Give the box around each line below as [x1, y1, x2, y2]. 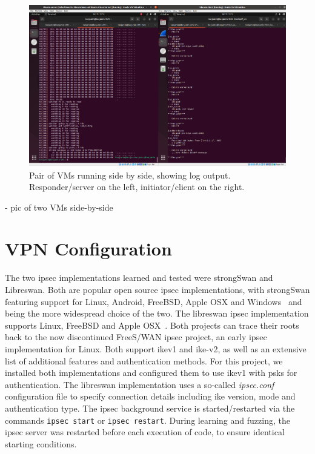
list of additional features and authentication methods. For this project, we [5, 354, 283, 367]
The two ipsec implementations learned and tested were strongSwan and [5, 271, 273, 284]
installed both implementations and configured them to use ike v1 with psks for [5, 366, 297, 379]
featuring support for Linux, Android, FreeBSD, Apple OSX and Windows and [5, 295, 302, 308]
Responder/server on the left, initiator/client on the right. [29, 180, 245, 193]
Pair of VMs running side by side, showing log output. [29, 168, 231, 181]
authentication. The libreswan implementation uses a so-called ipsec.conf [5, 378, 274, 390]
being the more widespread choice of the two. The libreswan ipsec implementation [5, 307, 309, 320]
